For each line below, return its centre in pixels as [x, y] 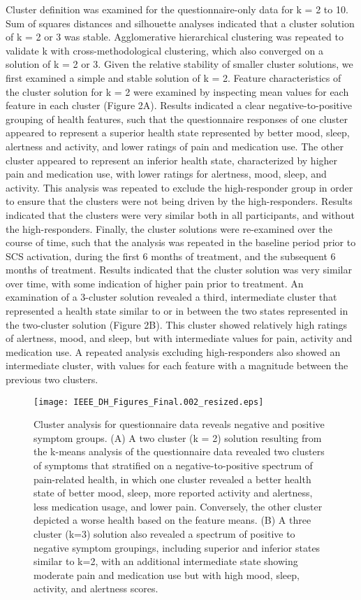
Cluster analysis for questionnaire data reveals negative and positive [179, 424]
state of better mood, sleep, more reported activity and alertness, [173, 493]
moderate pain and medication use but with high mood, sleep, [167, 574]
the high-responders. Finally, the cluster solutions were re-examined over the [169, 228]
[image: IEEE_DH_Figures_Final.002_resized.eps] [149, 402]
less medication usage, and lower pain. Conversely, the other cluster [178, 506]
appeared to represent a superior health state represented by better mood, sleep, [178, 133]
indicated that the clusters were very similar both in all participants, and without [180, 214]
